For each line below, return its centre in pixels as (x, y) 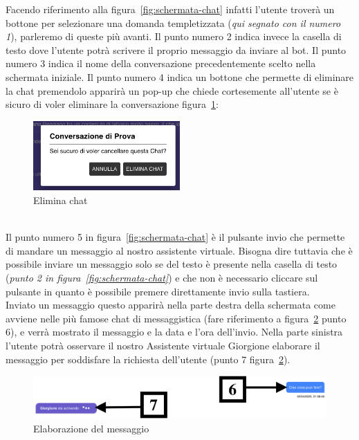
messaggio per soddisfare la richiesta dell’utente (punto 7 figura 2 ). (148, 359)
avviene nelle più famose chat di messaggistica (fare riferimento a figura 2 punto (176, 318)
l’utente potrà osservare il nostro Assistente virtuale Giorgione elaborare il (163, 345)
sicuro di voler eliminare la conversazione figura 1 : (112, 104)
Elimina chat (61, 200)
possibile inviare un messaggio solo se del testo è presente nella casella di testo (172, 264)
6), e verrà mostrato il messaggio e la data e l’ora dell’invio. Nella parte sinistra (174, 332)
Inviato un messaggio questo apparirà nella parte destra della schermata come (171, 305)
